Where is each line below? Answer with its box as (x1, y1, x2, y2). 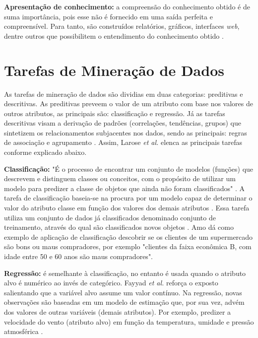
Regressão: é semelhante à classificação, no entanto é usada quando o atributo (4, 268, 246, 278)
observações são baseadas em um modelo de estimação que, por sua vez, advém (4, 297, 245, 307)
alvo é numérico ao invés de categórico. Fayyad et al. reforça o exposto (4, 277, 218, 288)
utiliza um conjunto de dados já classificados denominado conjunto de (4, 212, 216, 222)
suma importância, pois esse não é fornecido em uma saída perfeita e (4, 11, 213, 21)
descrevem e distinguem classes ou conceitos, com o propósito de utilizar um (4, 173, 236, 184)
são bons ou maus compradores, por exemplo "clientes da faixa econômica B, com (4, 241, 252, 252)
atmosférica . (4, 326, 43, 337)
